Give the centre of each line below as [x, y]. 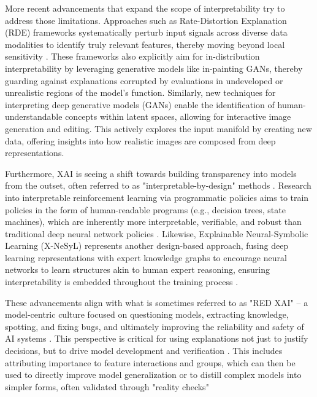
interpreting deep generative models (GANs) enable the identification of [140, 104]
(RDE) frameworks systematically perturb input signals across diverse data [146, 32]
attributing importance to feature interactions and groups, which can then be [150, 362]
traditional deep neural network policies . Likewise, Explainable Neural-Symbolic [157, 233]
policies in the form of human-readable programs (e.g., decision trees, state [145, 209]
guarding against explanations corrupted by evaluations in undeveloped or [144, 80]
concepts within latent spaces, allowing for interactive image [178, 116]
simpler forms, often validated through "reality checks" [107, 386]
